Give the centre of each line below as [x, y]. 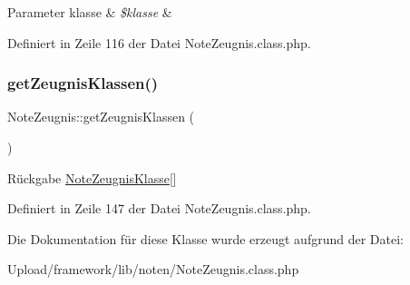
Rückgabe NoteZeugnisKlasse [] [92, 177]
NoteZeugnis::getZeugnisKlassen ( [101, 117]
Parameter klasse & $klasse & [90, 12]
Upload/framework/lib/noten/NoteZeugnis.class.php [153, 269]
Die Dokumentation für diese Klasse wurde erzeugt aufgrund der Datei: [205, 238]
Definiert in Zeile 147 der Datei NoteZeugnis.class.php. [159, 208]
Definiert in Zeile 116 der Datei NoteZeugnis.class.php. [159, 42]
